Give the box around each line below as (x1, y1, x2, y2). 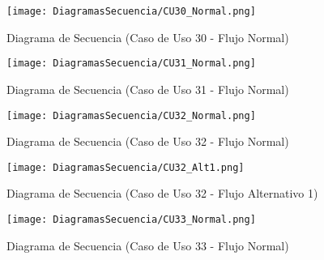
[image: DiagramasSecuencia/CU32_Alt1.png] (6, 161, 245, 173)
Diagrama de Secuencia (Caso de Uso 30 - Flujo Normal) (6, 28, 289, 45)
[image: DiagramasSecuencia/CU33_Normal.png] (6, 214, 256, 225)
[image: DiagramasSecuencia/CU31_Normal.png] (6, 58, 256, 70)
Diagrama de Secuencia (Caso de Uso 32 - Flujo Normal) (6, 133, 289, 150)
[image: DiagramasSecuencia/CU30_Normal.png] (6, 6, 256, 17)
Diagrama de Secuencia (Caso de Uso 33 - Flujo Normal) (6, 237, 289, 254)
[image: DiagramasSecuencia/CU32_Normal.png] (6, 109, 256, 121)
